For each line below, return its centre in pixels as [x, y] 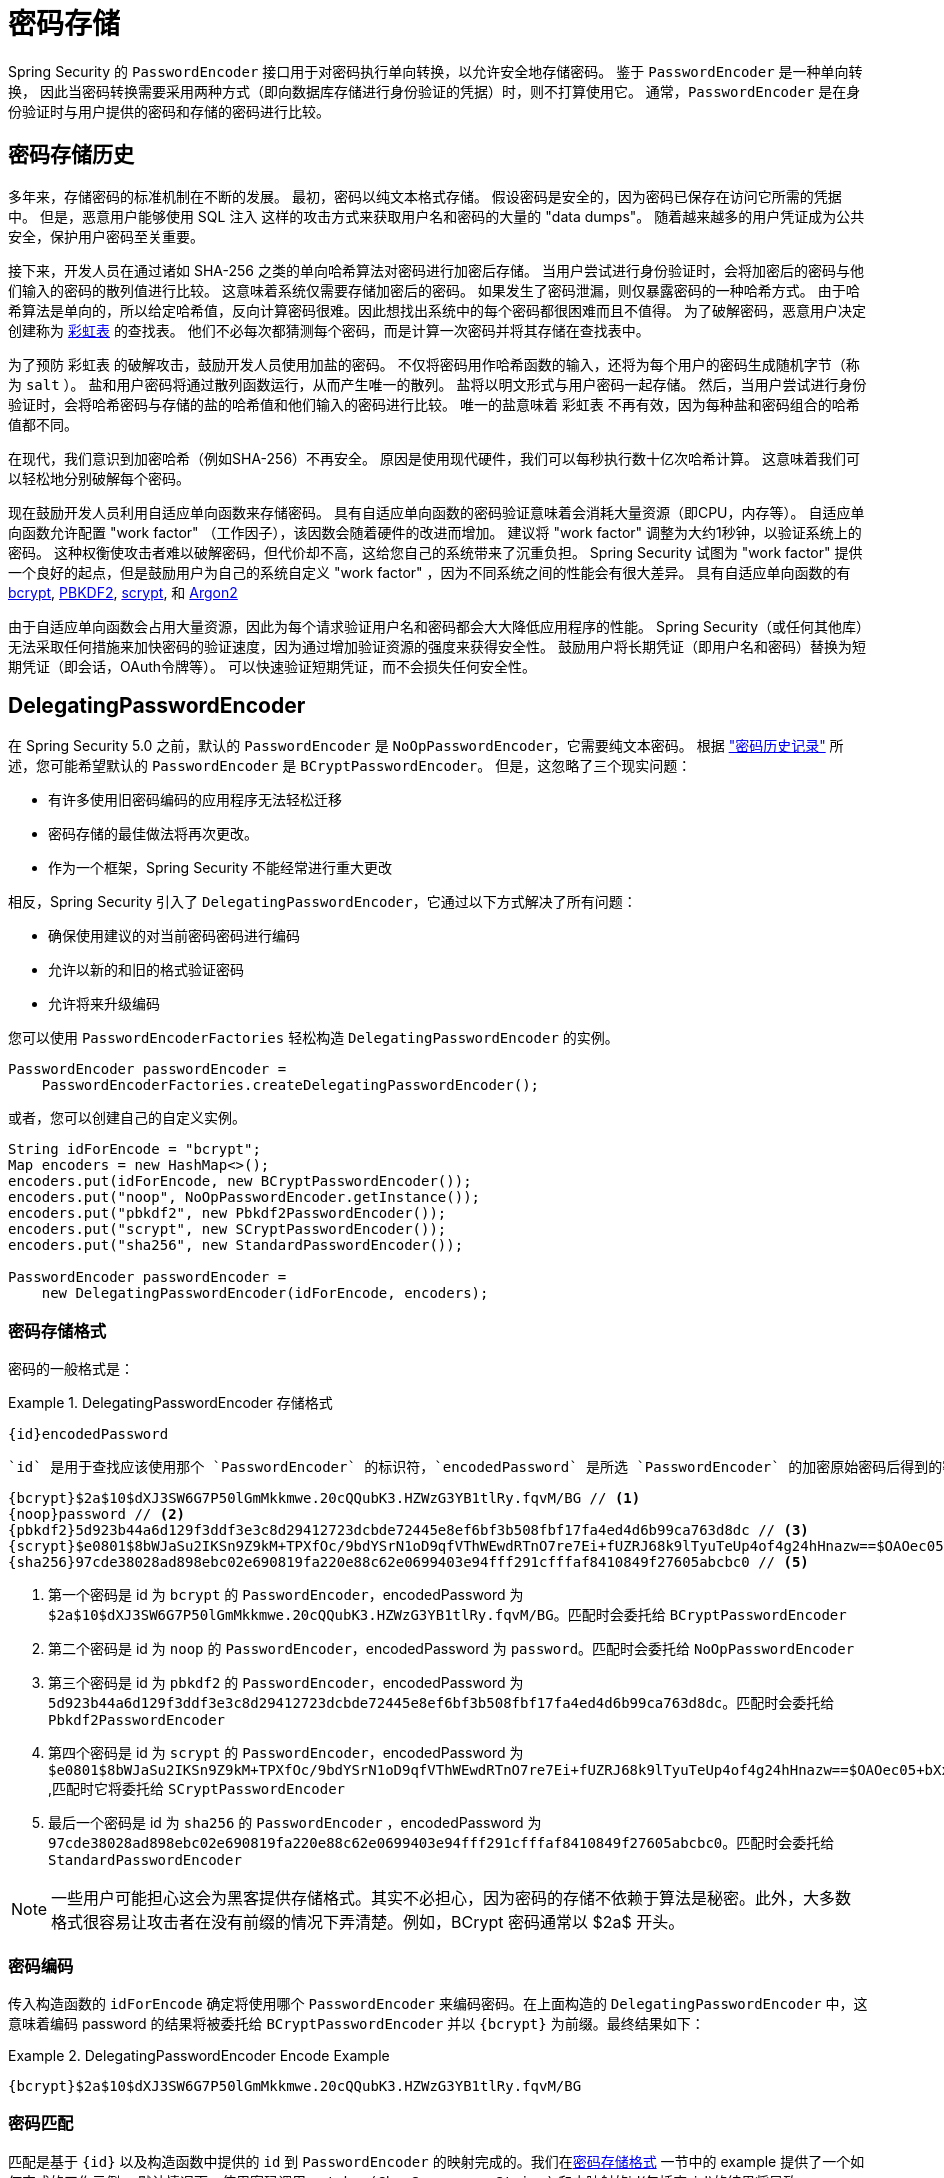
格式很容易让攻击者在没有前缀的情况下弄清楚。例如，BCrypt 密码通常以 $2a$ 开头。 [368, 1922]
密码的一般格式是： [71, 1369]
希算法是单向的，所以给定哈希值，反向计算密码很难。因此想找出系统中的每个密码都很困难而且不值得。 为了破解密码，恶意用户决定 [437, 310]
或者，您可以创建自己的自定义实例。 [127, 1118]
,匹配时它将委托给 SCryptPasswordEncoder [196, 1789]
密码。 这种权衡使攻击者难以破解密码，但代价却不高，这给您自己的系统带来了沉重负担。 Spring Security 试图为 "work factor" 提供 [435, 552]
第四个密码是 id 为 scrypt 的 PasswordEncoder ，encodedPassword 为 [286, 1753]
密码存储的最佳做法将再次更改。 [153, 834]
